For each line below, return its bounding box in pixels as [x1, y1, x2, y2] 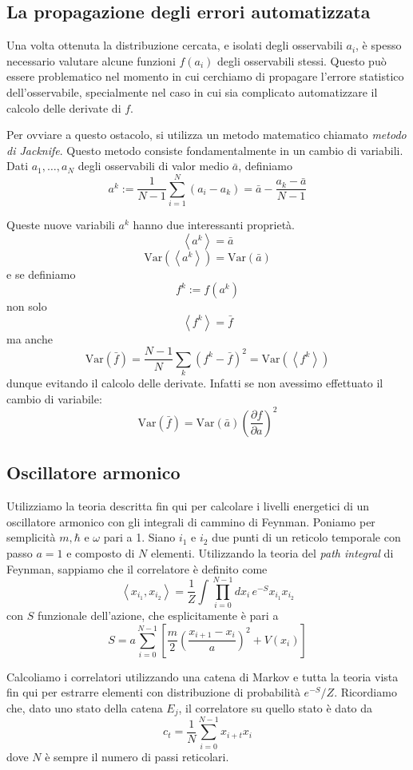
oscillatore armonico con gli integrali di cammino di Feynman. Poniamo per [6, 513, 375, 530]
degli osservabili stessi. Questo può [217, 52, 387, 69]
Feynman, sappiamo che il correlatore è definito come [6, 560, 268, 577]
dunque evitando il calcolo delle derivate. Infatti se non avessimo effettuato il [6, 375, 383, 391]
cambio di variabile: [6, 390, 102, 407]
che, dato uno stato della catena [6, 700, 163, 716]
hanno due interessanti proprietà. [133, 216, 295, 233]
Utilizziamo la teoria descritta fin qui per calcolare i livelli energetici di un [6, 498, 370, 514]
